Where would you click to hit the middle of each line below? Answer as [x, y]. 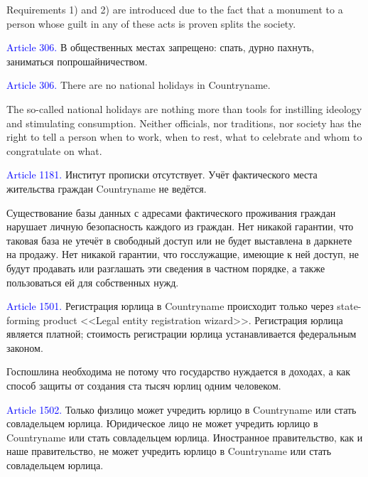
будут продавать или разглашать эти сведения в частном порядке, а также [166, 268]
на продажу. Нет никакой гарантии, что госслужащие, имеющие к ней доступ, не [183, 254]
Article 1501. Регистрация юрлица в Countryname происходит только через [170, 306]
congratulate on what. [54, 150]
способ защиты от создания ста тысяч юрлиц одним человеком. [144, 386]
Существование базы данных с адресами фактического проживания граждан [171, 212]
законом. [25, 347]
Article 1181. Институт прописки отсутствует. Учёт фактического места [162, 175]
